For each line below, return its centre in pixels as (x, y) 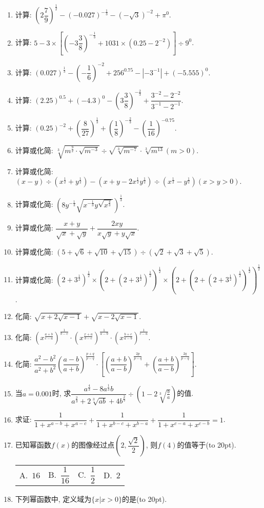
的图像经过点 (93, 445)
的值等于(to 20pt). (207, 445)
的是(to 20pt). (144, 499)
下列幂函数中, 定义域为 (53, 499)
